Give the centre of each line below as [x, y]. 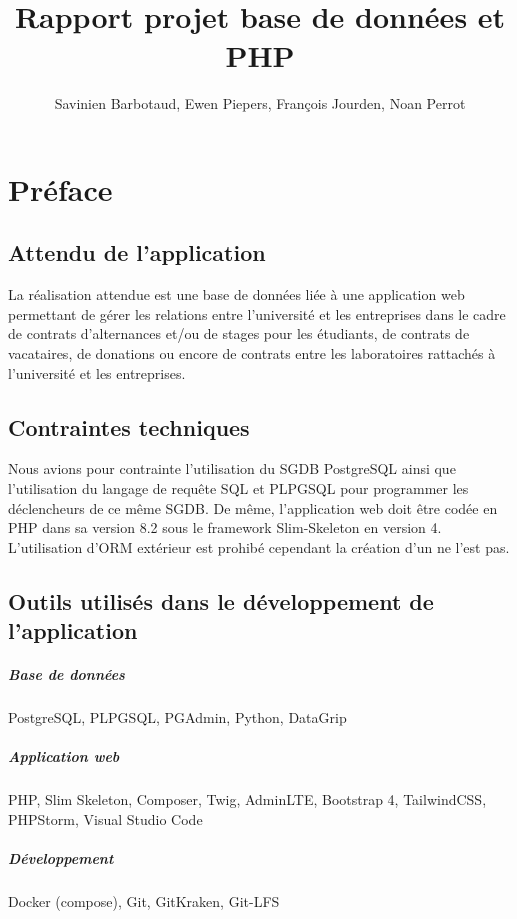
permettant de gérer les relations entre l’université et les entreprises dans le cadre [257, 313]
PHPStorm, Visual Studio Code [105, 818]
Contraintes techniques [129, 426]
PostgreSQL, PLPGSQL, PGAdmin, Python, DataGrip [177, 717]
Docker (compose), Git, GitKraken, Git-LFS [144, 901]
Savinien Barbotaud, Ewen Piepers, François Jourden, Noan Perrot [260, 103]
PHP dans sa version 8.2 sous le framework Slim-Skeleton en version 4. [225, 527]
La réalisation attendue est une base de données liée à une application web [236, 294]
